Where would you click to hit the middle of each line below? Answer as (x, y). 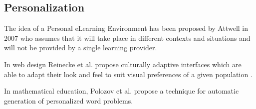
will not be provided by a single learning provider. (81, 48)
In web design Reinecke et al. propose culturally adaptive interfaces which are (123, 64)
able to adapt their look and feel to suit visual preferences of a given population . (128, 74)
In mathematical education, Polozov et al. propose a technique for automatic (122, 91)
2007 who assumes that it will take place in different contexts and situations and (127, 38)
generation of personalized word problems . (69, 100)
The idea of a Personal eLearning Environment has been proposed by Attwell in (126, 28)
